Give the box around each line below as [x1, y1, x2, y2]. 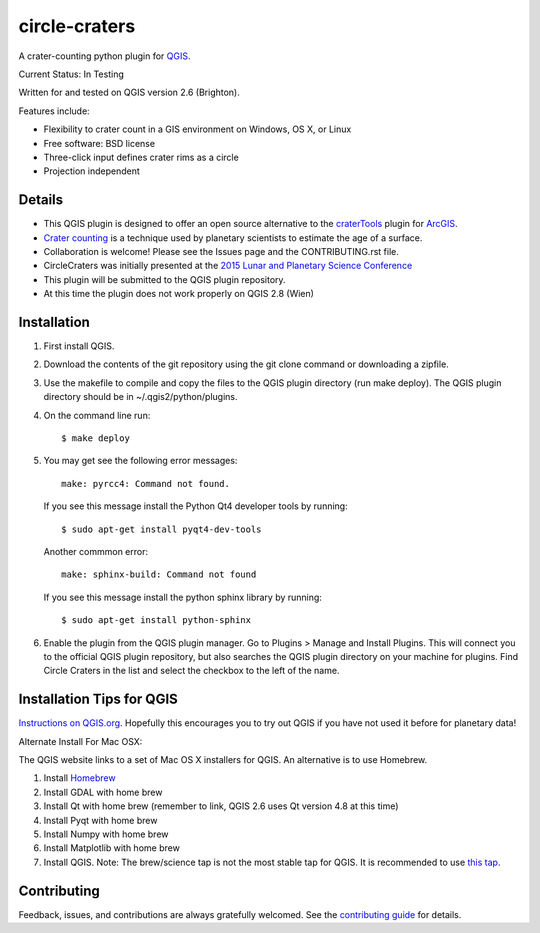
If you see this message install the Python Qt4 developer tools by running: [43, 500, 349, 512]
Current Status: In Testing [18, 68, 124, 80]
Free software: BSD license [43, 137, 155, 149]
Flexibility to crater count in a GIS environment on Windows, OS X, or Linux [43, 123, 352, 135]
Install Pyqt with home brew [43, 814, 158, 826]
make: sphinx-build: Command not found [61, 569, 257, 580]
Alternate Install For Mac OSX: [18, 735, 143, 747]
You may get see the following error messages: [43, 455, 238, 467]
